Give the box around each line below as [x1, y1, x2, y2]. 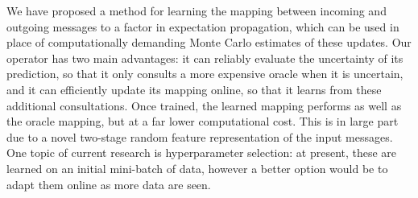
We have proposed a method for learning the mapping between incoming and [6, 2, 387, 19]
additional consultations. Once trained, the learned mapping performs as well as [6, 97, 402, 113]
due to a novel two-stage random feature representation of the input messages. [6, 128, 393, 145]
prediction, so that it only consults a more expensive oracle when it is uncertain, [6, 65, 404, 82]
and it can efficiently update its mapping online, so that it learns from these [6, 80, 382, 97]
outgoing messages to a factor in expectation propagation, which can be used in [6, 18, 399, 35]
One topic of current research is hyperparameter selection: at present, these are [6, 144, 397, 161]
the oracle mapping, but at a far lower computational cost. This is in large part [6, 113, 399, 130]
